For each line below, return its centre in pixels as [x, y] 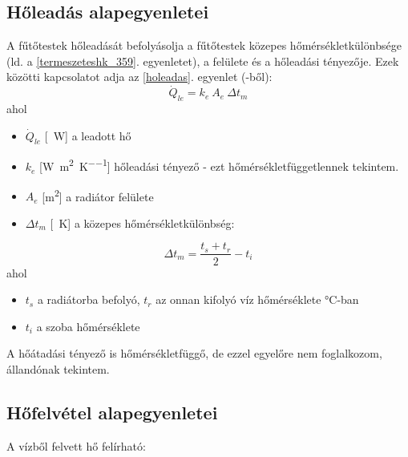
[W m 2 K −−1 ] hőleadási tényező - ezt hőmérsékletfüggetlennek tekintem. [219, 165]
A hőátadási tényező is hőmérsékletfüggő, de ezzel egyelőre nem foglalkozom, [194, 353]
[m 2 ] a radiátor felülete [98, 195]
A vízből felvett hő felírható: [76, 445]
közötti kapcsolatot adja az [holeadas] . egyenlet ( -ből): [139, 77]
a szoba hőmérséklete [88, 326]
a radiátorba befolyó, [89, 299]
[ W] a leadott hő [88, 135]
